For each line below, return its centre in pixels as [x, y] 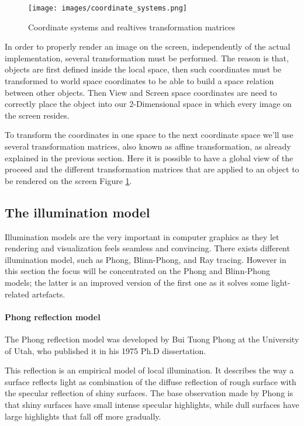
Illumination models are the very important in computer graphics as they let [142, 236]
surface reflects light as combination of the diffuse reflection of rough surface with [151, 381]
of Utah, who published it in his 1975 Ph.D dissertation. [106, 350]
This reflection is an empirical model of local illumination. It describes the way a [149, 370]
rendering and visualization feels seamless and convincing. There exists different [147, 248]
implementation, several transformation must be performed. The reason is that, [147, 58]
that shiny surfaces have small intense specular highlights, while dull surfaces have [152, 404]
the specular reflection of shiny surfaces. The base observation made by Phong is [149, 393]
